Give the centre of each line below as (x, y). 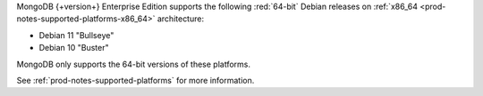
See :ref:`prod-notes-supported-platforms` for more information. (136, 80)
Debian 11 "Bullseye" (76, 35)
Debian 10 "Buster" (74, 48)
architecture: (181, 19)
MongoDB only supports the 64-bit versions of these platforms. (133, 64)
